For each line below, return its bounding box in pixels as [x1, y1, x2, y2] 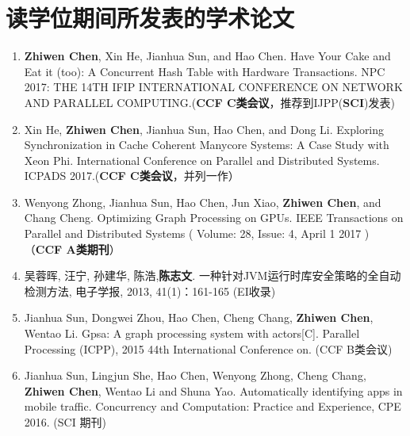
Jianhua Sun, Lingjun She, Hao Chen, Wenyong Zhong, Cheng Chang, [24, 367, 366, 384]
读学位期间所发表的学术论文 [6, 2, 295, 34]
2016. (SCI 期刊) [24, 414, 106, 430]
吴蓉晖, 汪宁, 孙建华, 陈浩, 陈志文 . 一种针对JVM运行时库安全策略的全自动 [24, 267, 401, 284]
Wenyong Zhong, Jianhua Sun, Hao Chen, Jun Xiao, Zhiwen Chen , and [24, 193, 381, 210]
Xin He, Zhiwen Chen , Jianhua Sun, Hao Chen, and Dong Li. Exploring [24, 120, 385, 137]
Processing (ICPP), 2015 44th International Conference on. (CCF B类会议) [24, 340, 393, 357]
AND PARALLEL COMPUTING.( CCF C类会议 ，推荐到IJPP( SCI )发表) [24, 94, 395, 110]
